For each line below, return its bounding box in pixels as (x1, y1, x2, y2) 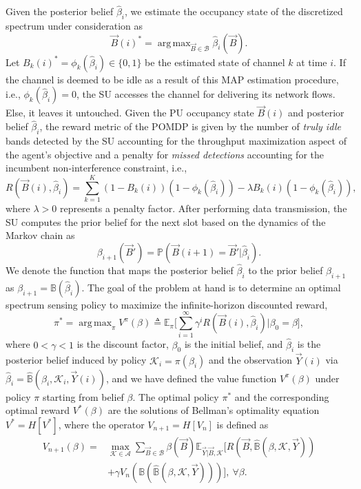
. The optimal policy (132, 389, 219, 404)
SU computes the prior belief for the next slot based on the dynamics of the (6, 214, 326, 229)
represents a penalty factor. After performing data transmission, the (59, 200, 347, 215)
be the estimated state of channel (145, 54, 285, 69)
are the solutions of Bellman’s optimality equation (107, 403, 320, 417)
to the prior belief (248, 262, 323, 277)
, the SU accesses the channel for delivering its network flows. (76, 87, 336, 101)
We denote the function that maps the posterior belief (6, 262, 234, 277)
